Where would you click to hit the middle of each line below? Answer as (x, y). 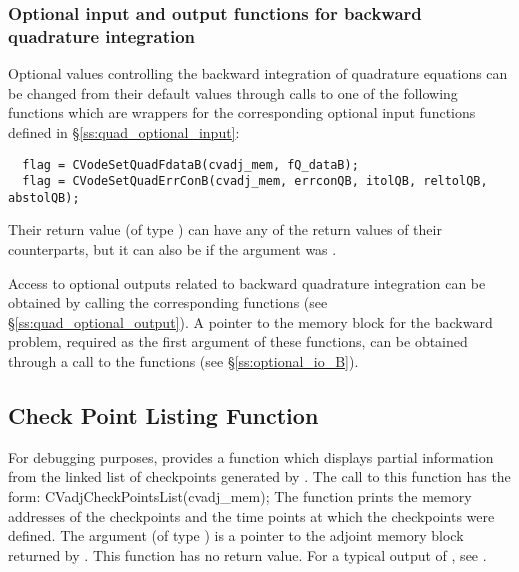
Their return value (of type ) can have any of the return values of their (225, 229)
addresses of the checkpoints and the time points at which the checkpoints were (251, 515)
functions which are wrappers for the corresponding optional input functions (242, 112)
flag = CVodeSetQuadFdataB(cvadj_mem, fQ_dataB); (190, 164)
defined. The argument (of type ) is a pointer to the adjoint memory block (236, 535)
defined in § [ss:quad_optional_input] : (124, 131)
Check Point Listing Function (163, 415)
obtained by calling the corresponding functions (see (168, 302)
